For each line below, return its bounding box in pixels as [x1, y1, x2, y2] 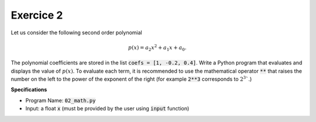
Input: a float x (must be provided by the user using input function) [25, 105, 190, 112]
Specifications [11, 86, 47, 93]
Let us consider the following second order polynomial [11, 29, 143, 36]
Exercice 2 [11, 9, 63, 21]
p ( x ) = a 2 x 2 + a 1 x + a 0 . [128, 44, 187, 52]
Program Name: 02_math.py [25, 96, 96, 104]
